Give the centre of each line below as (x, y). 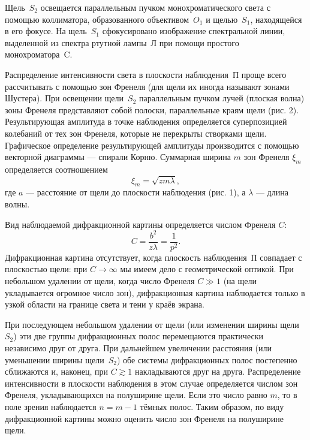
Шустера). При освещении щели (64, 98)
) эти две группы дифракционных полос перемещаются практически (138, 336)
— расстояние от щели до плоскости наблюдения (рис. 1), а (136, 192)
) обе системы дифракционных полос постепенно (207, 359)
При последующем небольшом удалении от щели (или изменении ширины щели (152, 324)
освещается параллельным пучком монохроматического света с (155, 7)
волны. (17, 204)
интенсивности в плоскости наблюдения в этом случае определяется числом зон (151, 383)
